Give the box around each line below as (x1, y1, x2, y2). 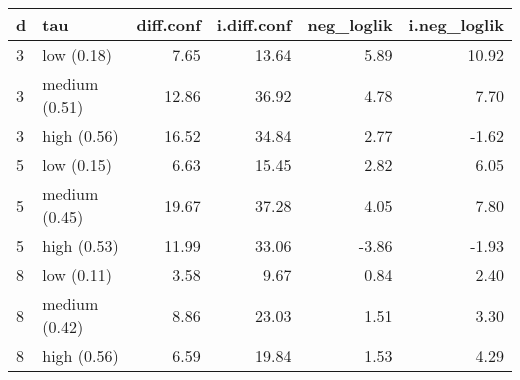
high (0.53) (42, 234, 119, 257)
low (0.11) (42, 263, 113, 286)
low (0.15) (42, 153, 113, 176)
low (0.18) (42, 43, 113, 66)
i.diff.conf (216, 13, 292, 36)
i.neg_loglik (408, 13, 504, 36)
